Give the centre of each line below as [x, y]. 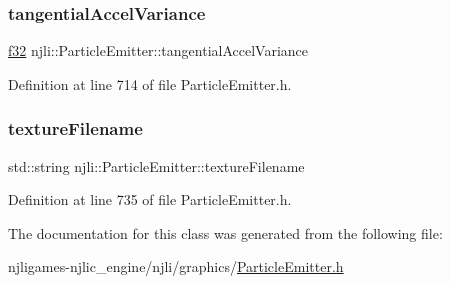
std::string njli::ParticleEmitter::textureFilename [156, 165]
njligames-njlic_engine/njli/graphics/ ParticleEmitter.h [176, 266]
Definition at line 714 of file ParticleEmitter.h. [150, 83]
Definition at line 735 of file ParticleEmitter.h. [150, 199]
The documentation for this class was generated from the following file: [225, 232]
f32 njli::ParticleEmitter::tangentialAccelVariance [158, 50]
